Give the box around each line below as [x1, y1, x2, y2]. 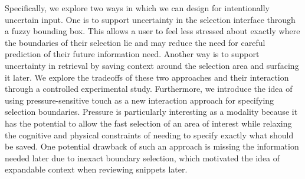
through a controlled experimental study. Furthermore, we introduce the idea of [5, 82, 293, 95]
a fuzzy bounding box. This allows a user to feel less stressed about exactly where [5, 25, 300, 37]
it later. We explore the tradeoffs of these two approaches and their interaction [5, 71, 289, 83]
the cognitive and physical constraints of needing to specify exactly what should [5, 128, 294, 141]
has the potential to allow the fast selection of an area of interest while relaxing [5, 117, 292, 129]
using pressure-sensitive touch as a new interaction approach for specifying [5, 94, 274, 106]
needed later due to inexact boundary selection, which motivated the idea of [5, 151, 280, 164]
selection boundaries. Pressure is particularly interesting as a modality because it [5, 105, 298, 118]
